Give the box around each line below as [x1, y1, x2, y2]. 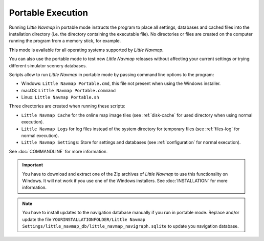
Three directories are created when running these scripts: [9, 103, 126, 109]
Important [22, 162, 44, 168]
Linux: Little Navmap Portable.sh [21, 94, 100, 100]
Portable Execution [9, 7, 88, 18]
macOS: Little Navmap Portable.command [21, 87, 116, 93]
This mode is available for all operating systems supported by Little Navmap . [9, 47, 164, 53]
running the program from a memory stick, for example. [9, 38, 121, 44]
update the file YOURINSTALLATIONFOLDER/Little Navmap [22, 216, 146, 222]
